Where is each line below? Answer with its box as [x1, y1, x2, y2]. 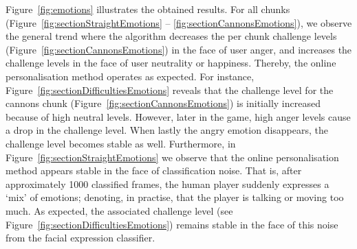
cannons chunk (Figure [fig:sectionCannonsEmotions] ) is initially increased [6, 96, 321, 110]
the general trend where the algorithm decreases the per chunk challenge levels [6, 29, 337, 43]
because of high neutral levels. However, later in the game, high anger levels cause [6, 109, 351, 123]
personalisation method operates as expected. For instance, [6, 69, 255, 83]
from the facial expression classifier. [6, 230, 155, 245]
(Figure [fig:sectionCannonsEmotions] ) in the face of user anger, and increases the [6, 42, 352, 56]
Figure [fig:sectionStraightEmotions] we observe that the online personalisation [6, 150, 339, 164]
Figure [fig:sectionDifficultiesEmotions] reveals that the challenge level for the [6, 82, 334, 97]
